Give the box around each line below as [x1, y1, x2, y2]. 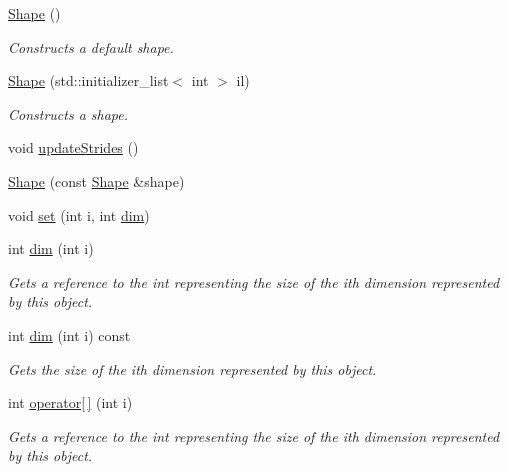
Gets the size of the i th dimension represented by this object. [8, 358, 377, 379]
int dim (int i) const [8, 324, 131, 345]
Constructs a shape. [8, 103, 129, 124]
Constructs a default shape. [8, 36, 174, 57]
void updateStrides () [8, 137, 139, 158]
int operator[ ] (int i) [8, 392, 133, 413]
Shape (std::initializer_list [8, 70, 169, 91]
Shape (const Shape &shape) [8, 170, 185, 191]
